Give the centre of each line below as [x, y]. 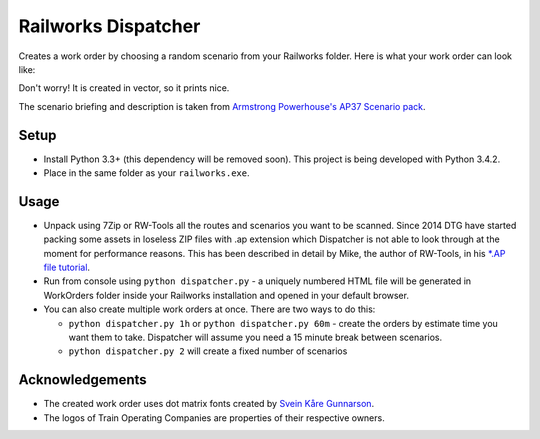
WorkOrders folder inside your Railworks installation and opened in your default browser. [226, 295]
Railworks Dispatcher [109, 26]
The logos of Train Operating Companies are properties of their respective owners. [214, 417]
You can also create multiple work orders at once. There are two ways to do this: [209, 309]
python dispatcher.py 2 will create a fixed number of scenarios [208, 351]
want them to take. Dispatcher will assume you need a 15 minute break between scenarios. [255, 337]
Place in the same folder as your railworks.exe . [146, 173]
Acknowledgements [82, 380]
